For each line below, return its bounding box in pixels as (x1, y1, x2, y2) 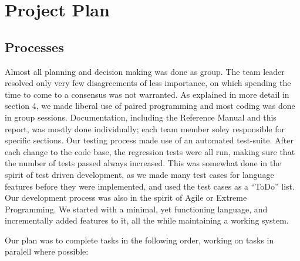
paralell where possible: (5, 245, 89, 257)
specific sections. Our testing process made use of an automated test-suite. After (5, 134, 294, 146)
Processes (5, 37, 64, 56)
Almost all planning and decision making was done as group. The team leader (5, 65, 285, 77)
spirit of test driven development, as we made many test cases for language (5, 168, 274, 180)
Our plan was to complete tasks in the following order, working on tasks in (5, 233, 274, 246)
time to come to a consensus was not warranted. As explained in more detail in (5, 88, 289, 100)
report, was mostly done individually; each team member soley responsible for (5, 122, 285, 135)
